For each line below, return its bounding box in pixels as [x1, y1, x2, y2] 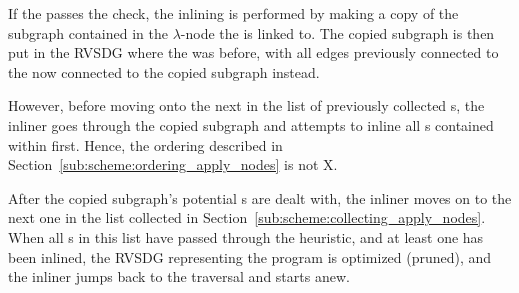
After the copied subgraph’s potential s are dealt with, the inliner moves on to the [8, 187, 512, 208]
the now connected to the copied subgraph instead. [8, 61, 320, 82]
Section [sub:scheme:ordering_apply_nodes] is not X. [8, 154, 338, 175]
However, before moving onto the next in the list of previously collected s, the [8, 95, 485, 116]
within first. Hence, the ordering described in [8, 134, 283, 155]
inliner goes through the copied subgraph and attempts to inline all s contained [8, 114, 494, 135]
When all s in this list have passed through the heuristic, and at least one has [8, 226, 484, 247]
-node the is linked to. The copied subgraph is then [180, 22, 495, 43]
